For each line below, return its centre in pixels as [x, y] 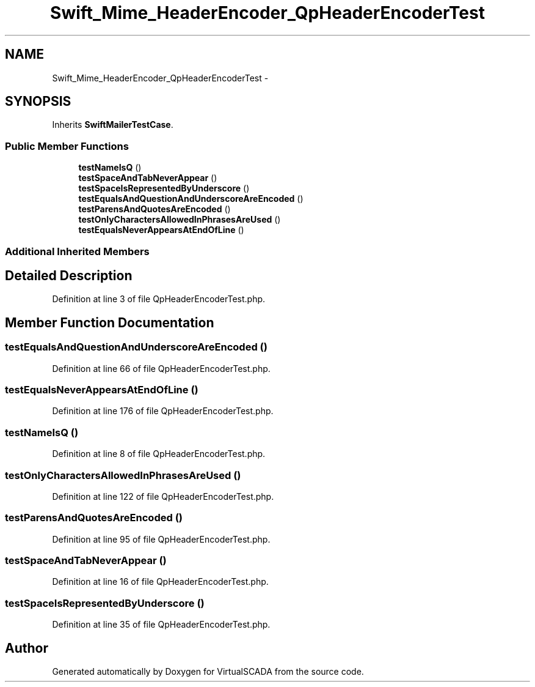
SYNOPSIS [38, 102]
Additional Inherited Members [77, 251]
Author [27, 648]
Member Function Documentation [110, 322]
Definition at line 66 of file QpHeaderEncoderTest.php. [161, 368]
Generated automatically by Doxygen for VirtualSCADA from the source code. [208, 671]
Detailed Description [69, 275]
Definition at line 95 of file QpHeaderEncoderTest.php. [161, 539]
